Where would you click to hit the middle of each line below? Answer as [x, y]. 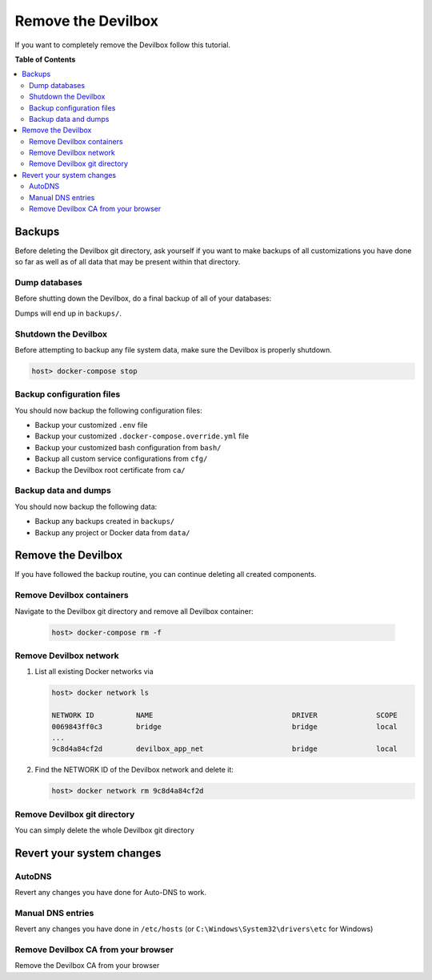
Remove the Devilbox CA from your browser [87, 966]
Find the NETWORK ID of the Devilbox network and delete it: [134, 770]
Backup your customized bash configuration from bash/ [128, 447]
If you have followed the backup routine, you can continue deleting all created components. [166, 575]
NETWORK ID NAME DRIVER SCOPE [224, 716]
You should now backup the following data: [86, 506]
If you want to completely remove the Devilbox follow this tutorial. [123, 45]
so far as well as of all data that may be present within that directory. [128, 262]
